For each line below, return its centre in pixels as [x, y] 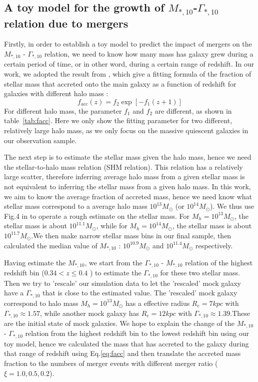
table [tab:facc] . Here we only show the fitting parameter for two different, [118, 120]
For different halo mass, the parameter [63, 110]
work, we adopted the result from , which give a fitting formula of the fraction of [128, 74]
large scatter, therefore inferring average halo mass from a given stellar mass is [124, 176]
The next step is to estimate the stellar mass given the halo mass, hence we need [128, 157]
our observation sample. [40, 140]
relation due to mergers [66, 23]
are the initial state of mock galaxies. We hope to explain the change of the [119, 323]
